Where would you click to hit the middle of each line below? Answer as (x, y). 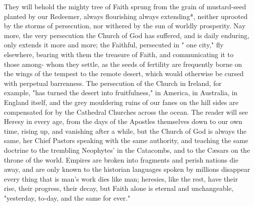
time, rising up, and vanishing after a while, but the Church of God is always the (125, 131)
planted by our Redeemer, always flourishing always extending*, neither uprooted (126, 16)
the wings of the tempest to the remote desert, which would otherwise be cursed (124, 73)
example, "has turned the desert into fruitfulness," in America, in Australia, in (121, 93)
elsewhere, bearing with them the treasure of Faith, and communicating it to (119, 54)
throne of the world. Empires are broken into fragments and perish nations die (121, 159)
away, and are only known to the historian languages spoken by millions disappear (127, 169)
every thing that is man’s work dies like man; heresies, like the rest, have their (121, 178)
